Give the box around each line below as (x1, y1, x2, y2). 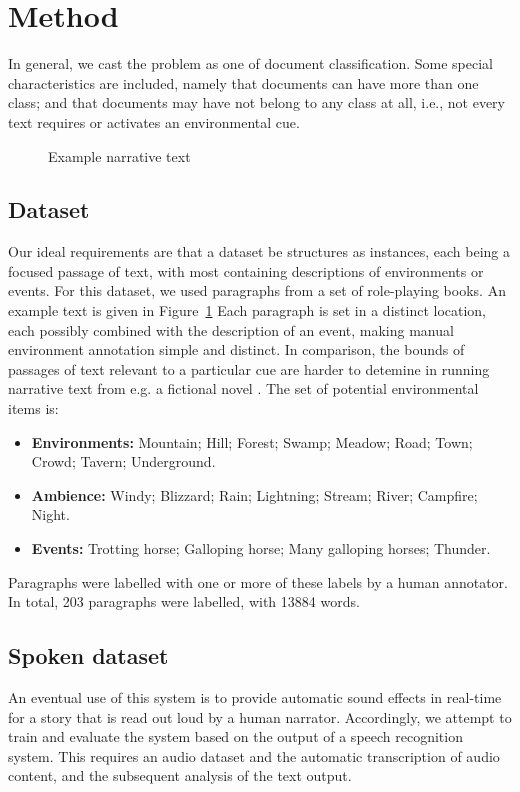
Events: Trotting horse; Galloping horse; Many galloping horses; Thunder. (31, 538, 491, 559)
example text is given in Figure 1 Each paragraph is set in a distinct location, (8, 300, 487, 321)
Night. (31, 504, 70, 525)
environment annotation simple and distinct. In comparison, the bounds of (8, 339, 465, 360)
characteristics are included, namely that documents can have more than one (8, 72, 479, 93)
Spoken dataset (8, 640, 169, 671)
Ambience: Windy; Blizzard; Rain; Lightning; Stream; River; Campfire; (31, 484, 478, 505)
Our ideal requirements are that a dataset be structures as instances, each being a (8, 241, 511, 262)
